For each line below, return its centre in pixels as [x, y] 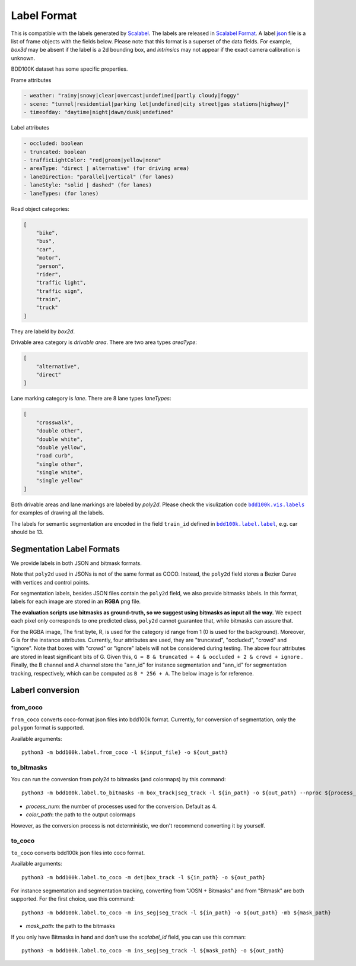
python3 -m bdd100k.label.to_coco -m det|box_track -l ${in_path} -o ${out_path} [144, 877]
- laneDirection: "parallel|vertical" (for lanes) [99, 176]
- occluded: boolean [53, 143]
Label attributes [30, 128]
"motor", [49, 258]
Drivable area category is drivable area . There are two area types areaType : [104, 342]
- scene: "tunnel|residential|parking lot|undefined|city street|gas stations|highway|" [157, 104]
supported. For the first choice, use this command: [73, 899]
